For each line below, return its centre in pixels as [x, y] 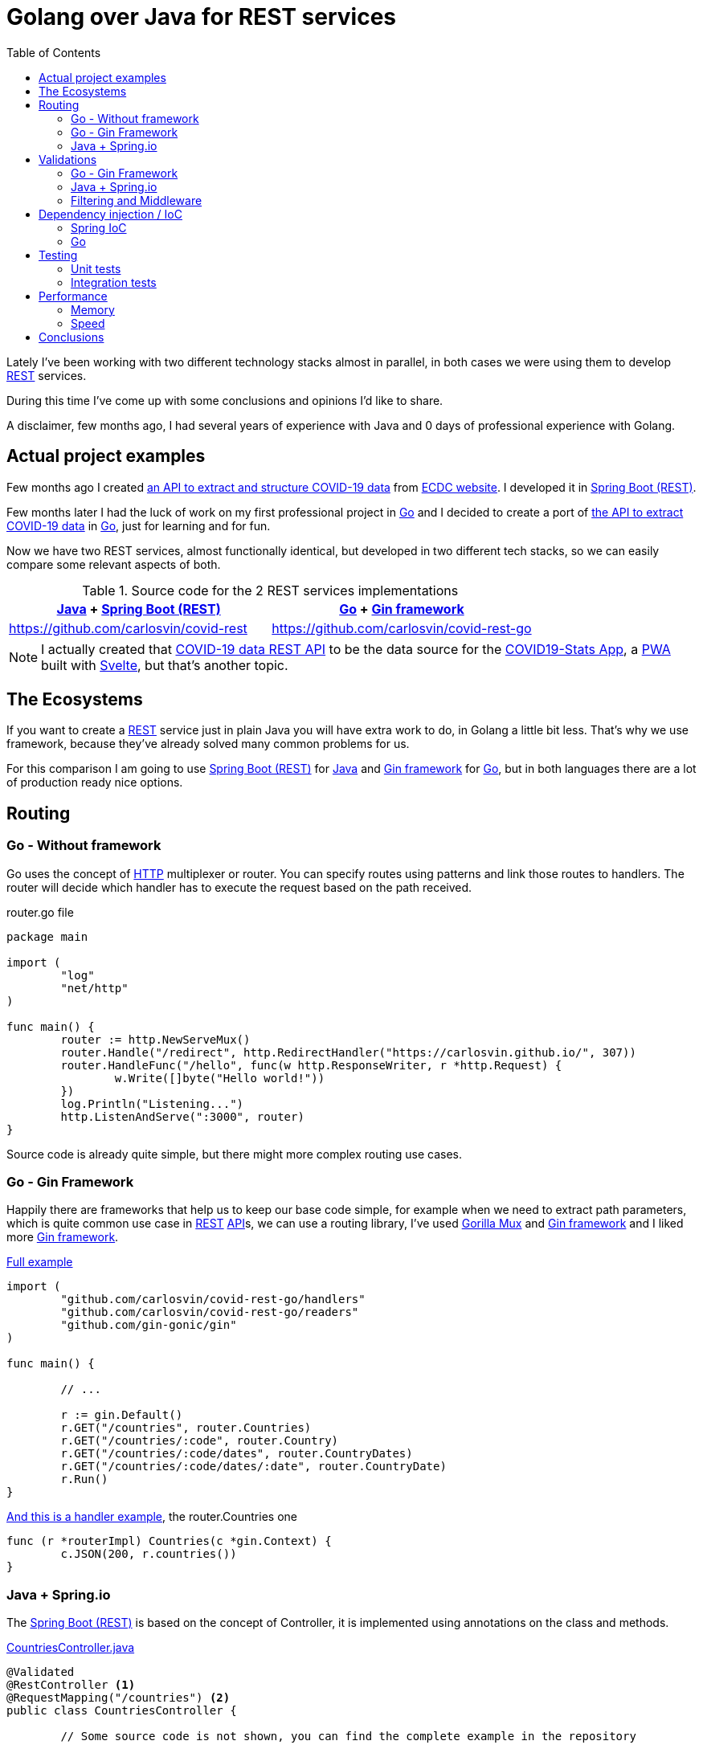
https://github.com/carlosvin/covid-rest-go [402, 628]
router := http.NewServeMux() [155, 1039]
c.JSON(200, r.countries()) [149, 1554]
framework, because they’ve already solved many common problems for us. [208, 744]
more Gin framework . [63, 1237]
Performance [73, 296]
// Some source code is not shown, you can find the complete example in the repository [348, 1737]
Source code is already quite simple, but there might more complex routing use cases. [235, 1154]
